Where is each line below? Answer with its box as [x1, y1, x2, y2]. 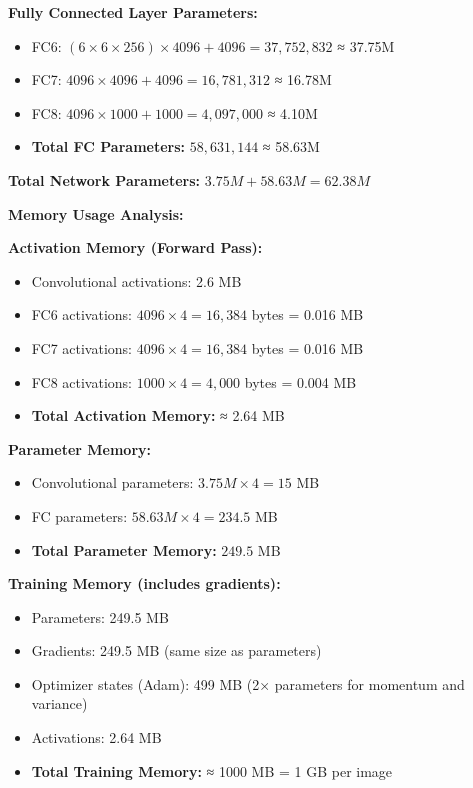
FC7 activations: [31, 337, 133, 358]
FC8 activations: [31, 371, 133, 392]
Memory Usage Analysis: [8, 203, 184, 224]
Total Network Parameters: [8, 169, 201, 190]
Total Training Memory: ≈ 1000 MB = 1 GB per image [31, 760, 393, 781]
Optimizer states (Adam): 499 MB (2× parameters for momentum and [31, 673, 465, 694]
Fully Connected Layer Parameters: [8, 2, 258, 22]
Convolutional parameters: [31, 472, 194, 493]
